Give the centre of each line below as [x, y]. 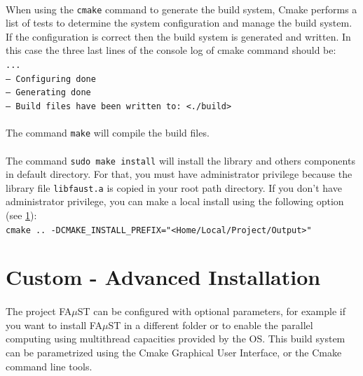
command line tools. [49, 366]
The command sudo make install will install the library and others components [180, 160]
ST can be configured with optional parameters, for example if [211, 311]
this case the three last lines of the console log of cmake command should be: [171, 50]
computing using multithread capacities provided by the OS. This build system [176, 339]
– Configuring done [51, 79]
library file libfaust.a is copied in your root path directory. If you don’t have [174, 187]
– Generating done [48, 93]
